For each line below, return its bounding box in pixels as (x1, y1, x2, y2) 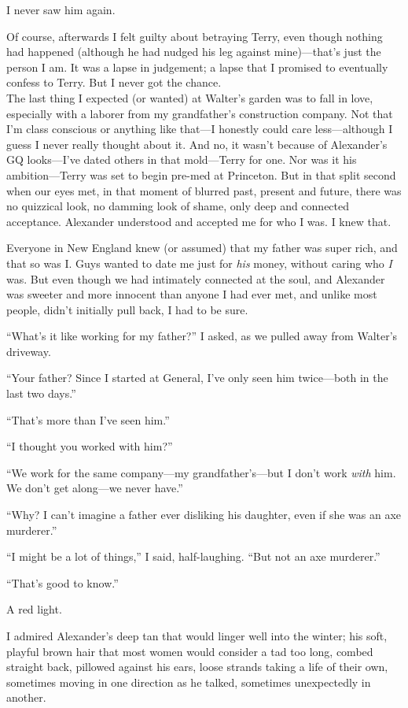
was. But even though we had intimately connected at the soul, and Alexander (6, 270, 385, 287)
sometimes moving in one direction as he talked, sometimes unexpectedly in (6, 673, 371, 690)
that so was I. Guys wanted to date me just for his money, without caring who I (6, 254, 392, 271)
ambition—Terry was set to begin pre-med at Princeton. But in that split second (6, 166, 396, 183)
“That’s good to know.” (6, 574, 119, 591)
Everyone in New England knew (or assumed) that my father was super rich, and (6, 239, 398, 256)
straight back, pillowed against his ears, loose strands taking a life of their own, (6, 658, 388, 675)
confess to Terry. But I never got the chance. (6, 74, 222, 91)
